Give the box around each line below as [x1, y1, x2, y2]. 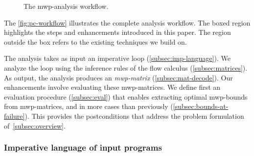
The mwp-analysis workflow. [23, 1, 109, 11]
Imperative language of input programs [4, 141, 162, 154]
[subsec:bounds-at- [173, 101, 229, 111]
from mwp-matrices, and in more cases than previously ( [4, 101, 173, 111]
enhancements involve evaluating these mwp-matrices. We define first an [4, 82, 221, 92]
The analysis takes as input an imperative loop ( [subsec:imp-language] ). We [4, 53, 231, 63]
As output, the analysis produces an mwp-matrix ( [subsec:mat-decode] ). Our [4, 72, 233, 82]
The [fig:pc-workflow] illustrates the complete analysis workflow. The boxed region [4, 17, 251, 27]
